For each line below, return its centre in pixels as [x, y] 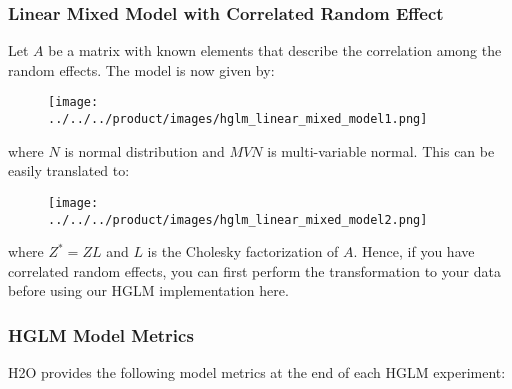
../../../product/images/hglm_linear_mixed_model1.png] [238, 119]
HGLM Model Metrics [101, 334]
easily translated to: [69, 170]
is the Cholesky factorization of [243, 251]
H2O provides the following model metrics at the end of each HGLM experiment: [257, 372]
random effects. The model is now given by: [141, 69]
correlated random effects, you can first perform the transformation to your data [254, 270]
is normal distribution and [144, 150]
